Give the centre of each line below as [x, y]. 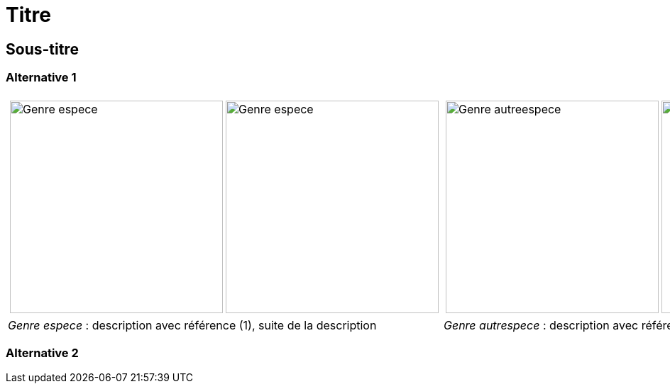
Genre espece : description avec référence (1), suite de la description [192, 325]
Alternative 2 [42, 353]
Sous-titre [42, 49]
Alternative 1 [41, 78]
